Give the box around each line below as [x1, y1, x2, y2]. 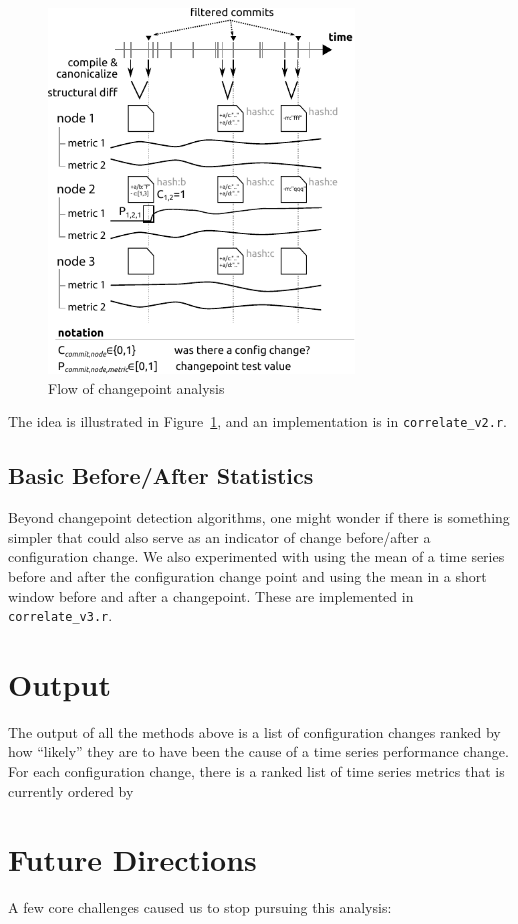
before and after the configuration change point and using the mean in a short [8, 565, 487, 586]
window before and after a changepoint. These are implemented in [8, 585, 414, 606]
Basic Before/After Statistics [8, 460, 314, 491]
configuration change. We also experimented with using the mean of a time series [8, 546, 505, 567]
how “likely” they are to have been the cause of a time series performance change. [8, 741, 509, 762]
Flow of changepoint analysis [48, 377, 225, 398]
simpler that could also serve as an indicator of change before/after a [8, 526, 431, 547]
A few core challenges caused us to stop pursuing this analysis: [8, 897, 392, 918]
